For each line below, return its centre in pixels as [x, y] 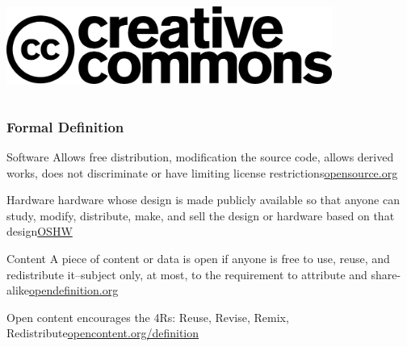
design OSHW [40, 231]
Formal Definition [65, 126]
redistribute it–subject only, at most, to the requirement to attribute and [187, 274]
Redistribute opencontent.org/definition [103, 333]
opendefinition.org [74, 290]
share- [386, 274]
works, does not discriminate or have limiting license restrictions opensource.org [202, 172]
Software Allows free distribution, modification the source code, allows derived [200, 157]
